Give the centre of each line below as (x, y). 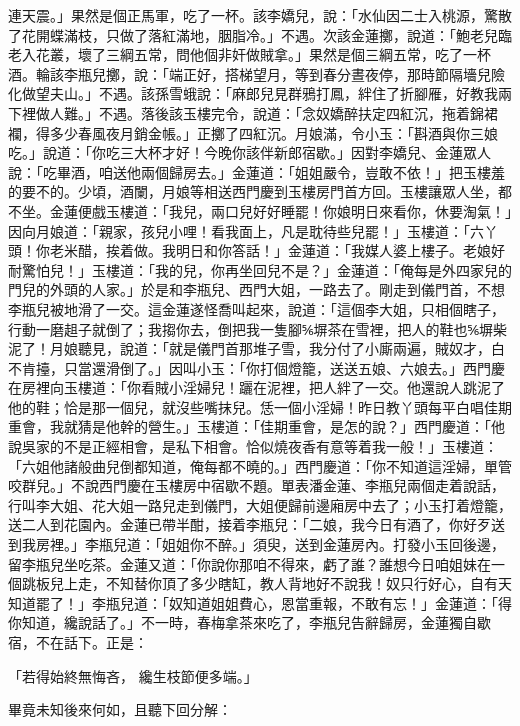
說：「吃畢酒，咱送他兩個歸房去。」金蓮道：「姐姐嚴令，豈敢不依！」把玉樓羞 (256, 171)
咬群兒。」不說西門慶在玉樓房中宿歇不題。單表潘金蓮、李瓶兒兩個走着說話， (256, 485)
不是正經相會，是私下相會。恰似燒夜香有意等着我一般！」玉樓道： (280, 446)
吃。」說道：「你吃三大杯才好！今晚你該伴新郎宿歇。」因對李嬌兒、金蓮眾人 (249, 152)
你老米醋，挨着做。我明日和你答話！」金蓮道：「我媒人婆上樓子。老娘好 (270, 250)
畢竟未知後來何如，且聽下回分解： (120, 709)
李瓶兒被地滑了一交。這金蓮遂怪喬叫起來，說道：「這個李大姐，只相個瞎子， (256, 308)
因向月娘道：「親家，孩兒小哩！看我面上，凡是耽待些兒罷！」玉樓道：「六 (246, 230)
